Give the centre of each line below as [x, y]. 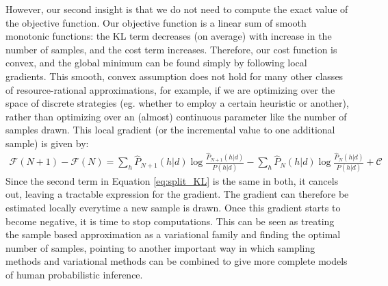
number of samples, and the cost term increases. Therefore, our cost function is [171, 49]
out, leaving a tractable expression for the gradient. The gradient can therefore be [177, 194]
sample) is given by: [47, 143]
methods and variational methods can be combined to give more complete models [177, 261]
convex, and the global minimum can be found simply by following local [156, 63]
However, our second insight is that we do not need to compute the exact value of [177, 9]
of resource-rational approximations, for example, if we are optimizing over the [170, 89]
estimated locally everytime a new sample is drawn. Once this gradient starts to [173, 207]
